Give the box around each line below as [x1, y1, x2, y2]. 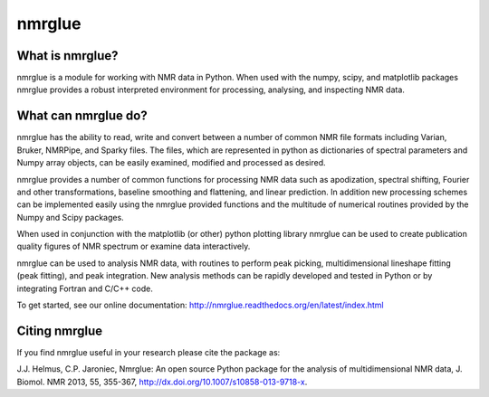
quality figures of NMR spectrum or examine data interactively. [16, 241, 251, 252]
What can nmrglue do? [16, 109, 149, 124]
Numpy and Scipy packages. [16, 212, 124, 222]
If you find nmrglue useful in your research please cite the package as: [16, 346, 281, 357]
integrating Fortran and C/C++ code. [16, 283, 154, 294]
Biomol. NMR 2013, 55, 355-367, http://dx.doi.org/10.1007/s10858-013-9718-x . [16, 376, 308, 387]
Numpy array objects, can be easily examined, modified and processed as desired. [16, 157, 326, 168]
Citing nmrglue [16, 323, 103, 338]
